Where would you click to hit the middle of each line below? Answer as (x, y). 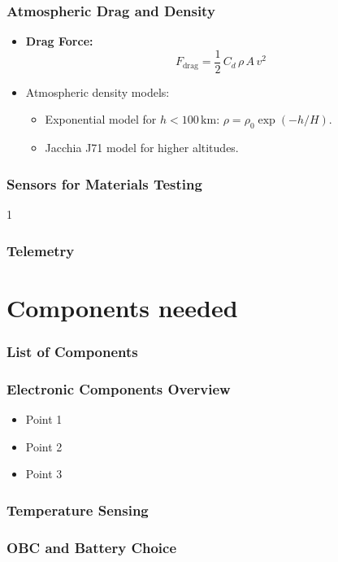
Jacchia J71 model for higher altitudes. (142, 148)
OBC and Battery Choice (92, 547)
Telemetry (41, 250)
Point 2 (44, 446)
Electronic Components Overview (119, 388)
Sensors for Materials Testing (104, 183)
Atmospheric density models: (97, 91)
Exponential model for (101, 119)
